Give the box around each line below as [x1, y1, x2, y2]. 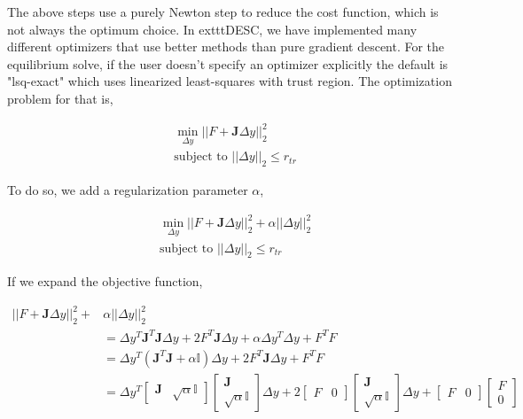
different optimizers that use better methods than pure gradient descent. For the [7, 37, 445, 56]
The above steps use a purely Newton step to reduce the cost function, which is [7, 3, 439, 20]
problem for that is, [7, 89, 113, 107]
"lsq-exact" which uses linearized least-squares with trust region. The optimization [7, 72, 452, 90]
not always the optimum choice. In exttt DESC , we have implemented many [7, 19, 418, 38]
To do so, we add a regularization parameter [7, 181, 248, 199]
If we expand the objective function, [7, 272, 203, 291]
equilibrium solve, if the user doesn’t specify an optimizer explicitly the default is [7, 54, 449, 73]
